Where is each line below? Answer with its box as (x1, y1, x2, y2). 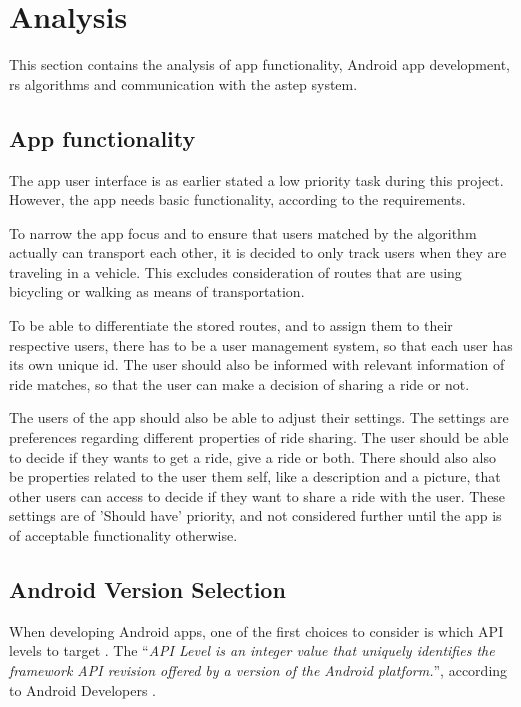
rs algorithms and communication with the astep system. (9, 73, 358, 94)
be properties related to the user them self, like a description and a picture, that (9, 466, 501, 487)
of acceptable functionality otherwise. (9, 525, 238, 546)
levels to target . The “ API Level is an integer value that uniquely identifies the (9, 640, 495, 661)
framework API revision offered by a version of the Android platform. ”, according (9, 660, 508, 680)
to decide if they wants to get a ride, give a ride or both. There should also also (9, 446, 496, 467)
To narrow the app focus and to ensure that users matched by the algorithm (9, 222, 477, 243)
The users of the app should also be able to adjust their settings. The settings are (9, 407, 509, 428)
